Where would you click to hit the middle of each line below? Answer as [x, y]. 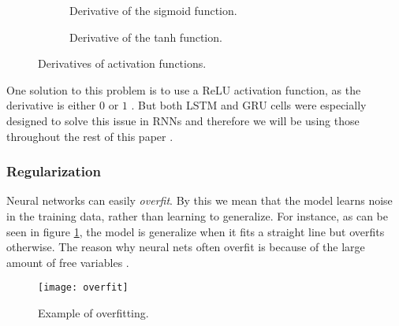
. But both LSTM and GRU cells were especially [249, 105]
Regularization [54, 171]
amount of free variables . [68, 262]
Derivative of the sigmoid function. [153, 10]
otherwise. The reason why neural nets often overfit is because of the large [186, 247]
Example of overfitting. [93, 313]
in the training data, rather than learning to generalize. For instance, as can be [198, 215]
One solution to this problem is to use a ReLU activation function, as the [184, 89]
